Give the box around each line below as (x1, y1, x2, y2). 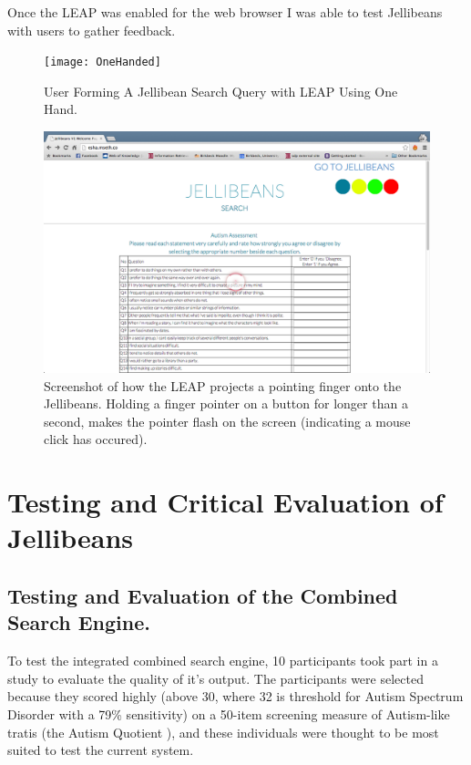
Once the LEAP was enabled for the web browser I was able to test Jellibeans (7, 3, 443, 21)
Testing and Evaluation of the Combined (7, 581, 398, 609)
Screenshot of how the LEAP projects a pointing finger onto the (44, 376, 402, 395)
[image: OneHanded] (44, 56, 161, 69)
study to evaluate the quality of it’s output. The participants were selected (7, 668, 424, 687)
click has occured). (44, 429, 148, 449)
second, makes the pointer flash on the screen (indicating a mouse (44, 411, 411, 430)
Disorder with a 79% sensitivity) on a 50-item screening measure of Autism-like (7, 704, 450, 723)
